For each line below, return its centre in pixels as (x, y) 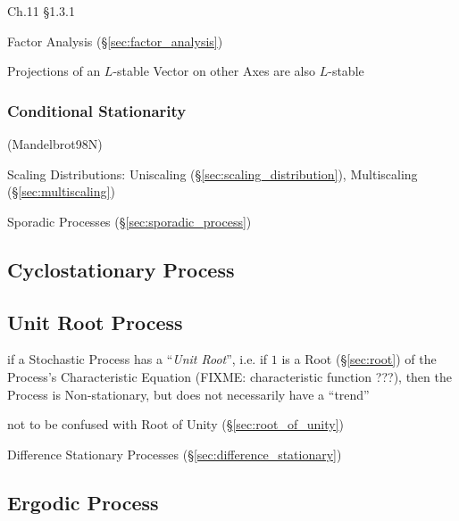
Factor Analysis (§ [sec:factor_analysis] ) (115, 41)
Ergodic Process (83, 502)
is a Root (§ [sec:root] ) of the (359, 359)
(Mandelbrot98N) (55, 144)
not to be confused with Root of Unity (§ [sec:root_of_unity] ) (176, 424)
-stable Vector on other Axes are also (214, 71)
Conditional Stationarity (97, 110)
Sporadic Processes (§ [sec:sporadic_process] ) (129, 221)
